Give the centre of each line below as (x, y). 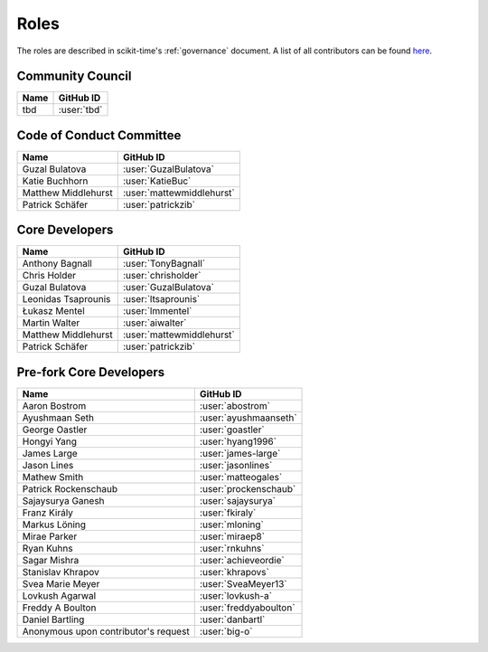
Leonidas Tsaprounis (66, 299)
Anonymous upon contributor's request (106, 631)
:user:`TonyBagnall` (164, 264)
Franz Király (48, 513)
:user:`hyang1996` (238, 441)
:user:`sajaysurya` (237, 501)
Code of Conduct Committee (99, 135)
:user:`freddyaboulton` (247, 608)
